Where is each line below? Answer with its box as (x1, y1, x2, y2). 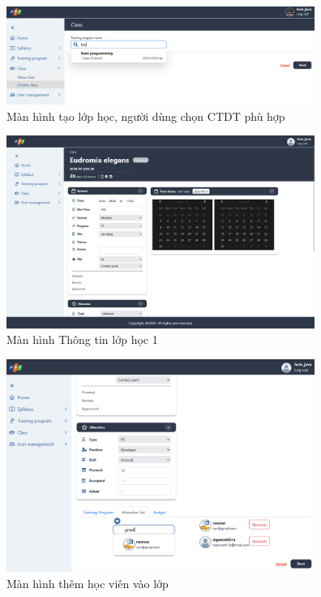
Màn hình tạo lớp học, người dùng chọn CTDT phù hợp (6, 107, 285, 124)
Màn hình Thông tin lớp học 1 (6, 331, 158, 348)
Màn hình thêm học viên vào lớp (6, 574, 169, 591)
